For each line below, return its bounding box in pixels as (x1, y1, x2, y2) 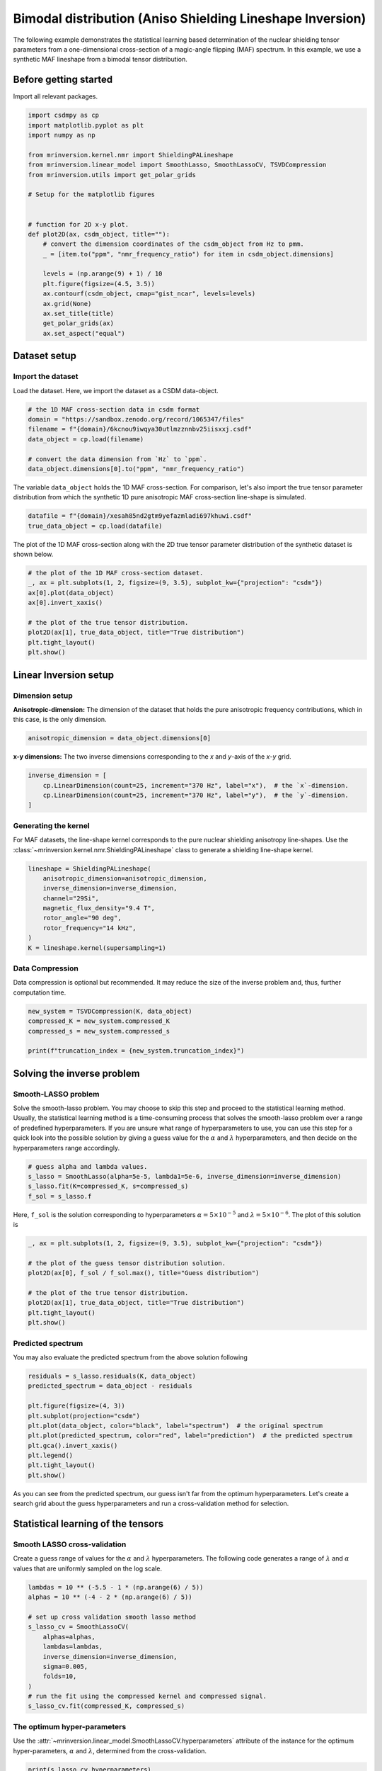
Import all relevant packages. (13, 92, 98, 101)
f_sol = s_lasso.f (28, 1192, 92, 1200)
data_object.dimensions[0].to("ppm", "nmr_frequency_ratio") (28, 465, 245, 473)
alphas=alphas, (42, 1633, 95, 1641)
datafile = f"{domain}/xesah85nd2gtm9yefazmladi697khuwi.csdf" (28, 512, 253, 520)
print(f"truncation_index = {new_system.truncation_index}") (28, 1047, 245, 1055)
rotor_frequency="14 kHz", (42, 924, 137, 932)
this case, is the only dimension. (13, 715, 107, 724)
